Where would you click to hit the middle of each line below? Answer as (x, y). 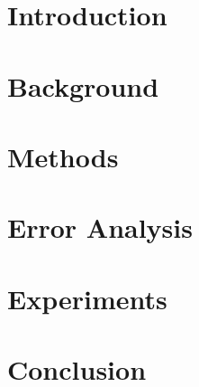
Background (83, 85)
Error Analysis (100, 227)
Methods (63, 156)
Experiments (87, 298)
